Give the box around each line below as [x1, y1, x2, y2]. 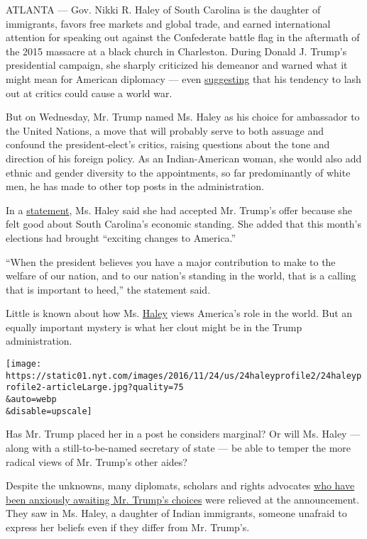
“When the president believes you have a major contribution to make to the [6, 254, 336, 269]
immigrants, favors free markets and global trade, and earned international [6, 16, 331, 30]
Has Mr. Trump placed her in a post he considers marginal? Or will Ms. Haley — [6, 426, 361, 441]
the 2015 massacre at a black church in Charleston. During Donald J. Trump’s [6, 43, 347, 58]
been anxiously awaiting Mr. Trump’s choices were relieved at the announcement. [6, 491, 360, 506]
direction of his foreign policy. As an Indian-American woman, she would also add [6, 150, 362, 165]
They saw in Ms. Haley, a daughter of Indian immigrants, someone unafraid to [6, 506, 347, 521]
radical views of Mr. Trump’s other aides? [6, 454, 187, 469]
